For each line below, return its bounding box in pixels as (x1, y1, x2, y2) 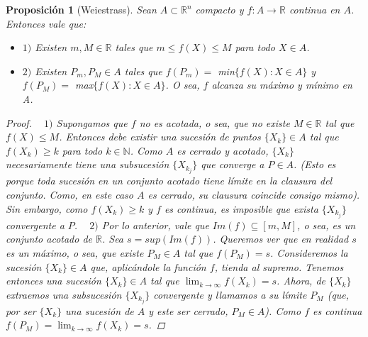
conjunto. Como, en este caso (6, 187, 133, 202)
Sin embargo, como (6, 201, 88, 216)
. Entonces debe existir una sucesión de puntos (59, 129, 261, 144)
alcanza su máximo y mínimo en (211, 77, 352, 92)
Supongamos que (56, 115, 128, 130)
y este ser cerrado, (148, 303, 228, 318)
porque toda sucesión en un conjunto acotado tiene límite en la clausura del (6, 173, 333, 188)
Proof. (6, 115, 32, 130)
